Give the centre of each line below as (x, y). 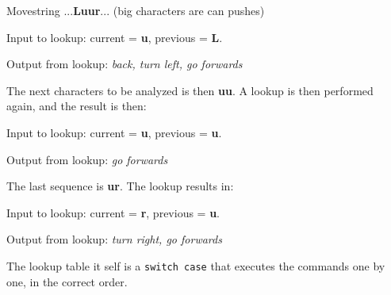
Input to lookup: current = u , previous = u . (114, 132)
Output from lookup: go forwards (87, 159)
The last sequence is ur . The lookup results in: (120, 186)
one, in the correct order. (67, 281)
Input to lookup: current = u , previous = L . (115, 37)
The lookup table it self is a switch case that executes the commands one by (196, 265)
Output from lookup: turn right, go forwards (114, 239)
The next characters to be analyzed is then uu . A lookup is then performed (190, 90)
